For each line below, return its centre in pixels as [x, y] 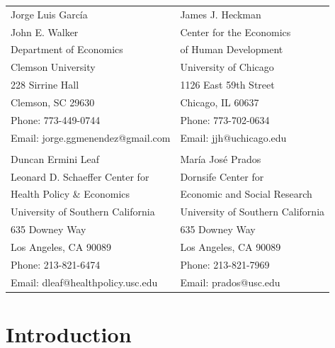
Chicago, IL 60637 [220, 102]
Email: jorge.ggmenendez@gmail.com [91, 137]
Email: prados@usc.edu [230, 282]
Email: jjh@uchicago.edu [233, 137]
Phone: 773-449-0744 [56, 119]
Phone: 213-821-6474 [56, 264]
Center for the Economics [235, 32]
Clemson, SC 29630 [53, 102]
